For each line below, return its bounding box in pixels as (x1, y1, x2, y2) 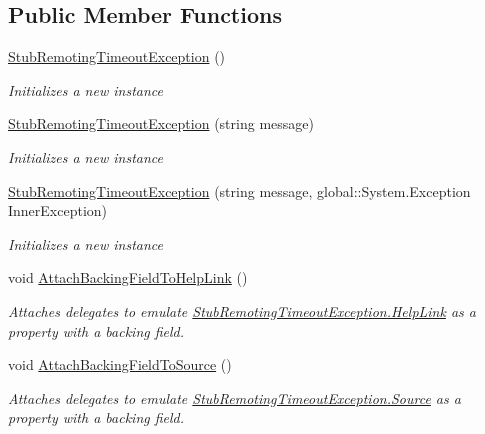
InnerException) (8, 200, 108, 221)
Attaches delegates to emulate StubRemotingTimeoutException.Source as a (8, 387, 461, 408)
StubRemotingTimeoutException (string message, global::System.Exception (8, 180, 471, 201)
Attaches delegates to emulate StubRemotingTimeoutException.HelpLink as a (8, 300, 476, 321)
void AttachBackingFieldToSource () (8, 354, 232, 375)
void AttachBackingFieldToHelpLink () (8, 267, 248, 288)
